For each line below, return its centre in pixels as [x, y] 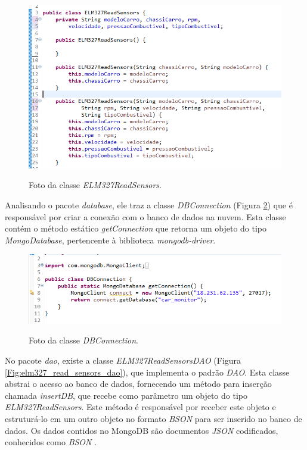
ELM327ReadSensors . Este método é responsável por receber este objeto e [140, 407]
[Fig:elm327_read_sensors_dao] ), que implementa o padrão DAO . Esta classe [147, 372]
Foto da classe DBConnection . [83, 340]
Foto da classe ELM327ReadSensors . [95, 185]
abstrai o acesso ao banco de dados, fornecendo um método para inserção [138, 384]
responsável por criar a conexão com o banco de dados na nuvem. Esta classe [145, 216]
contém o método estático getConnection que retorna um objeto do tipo [136, 228]
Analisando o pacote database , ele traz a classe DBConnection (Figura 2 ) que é [149, 205]
